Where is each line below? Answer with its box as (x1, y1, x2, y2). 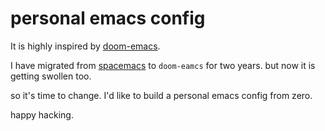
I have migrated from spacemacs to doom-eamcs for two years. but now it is (10, 59, 316, 71)
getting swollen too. (10, 70, 92, 82)
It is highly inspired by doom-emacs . (10, 40, 161, 52)
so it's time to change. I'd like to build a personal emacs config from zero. (10, 89, 313, 101)
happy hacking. (10, 108, 74, 121)
